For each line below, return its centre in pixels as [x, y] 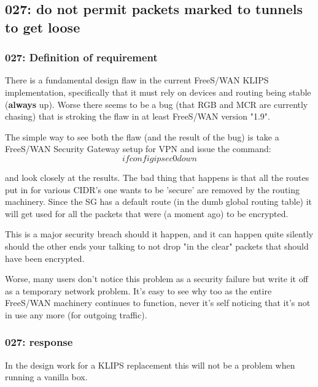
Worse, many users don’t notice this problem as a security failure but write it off [157, 279]
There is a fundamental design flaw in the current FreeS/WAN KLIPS [137, 80]
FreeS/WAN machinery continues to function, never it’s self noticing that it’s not [158, 303]
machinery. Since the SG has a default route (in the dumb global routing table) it [159, 201]
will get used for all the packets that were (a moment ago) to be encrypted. [147, 213]
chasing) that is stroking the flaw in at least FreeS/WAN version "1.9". [138, 116]
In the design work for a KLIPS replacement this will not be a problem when [150, 365]
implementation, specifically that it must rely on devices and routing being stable [158, 92]
